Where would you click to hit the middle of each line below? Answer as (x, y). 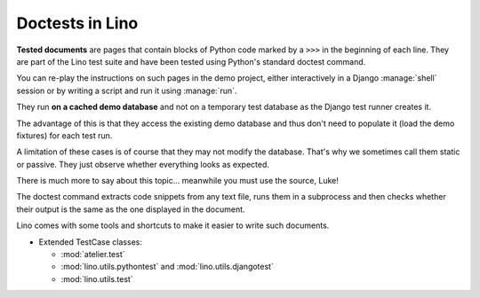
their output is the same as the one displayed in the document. (131, 209)
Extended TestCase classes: (90, 242)
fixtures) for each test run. (64, 135)
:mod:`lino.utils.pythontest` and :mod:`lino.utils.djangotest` (168, 267)
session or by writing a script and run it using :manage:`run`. (127, 90)
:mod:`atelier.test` (93, 255)
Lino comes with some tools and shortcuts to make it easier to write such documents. (173, 225)
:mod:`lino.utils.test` (97, 278)
